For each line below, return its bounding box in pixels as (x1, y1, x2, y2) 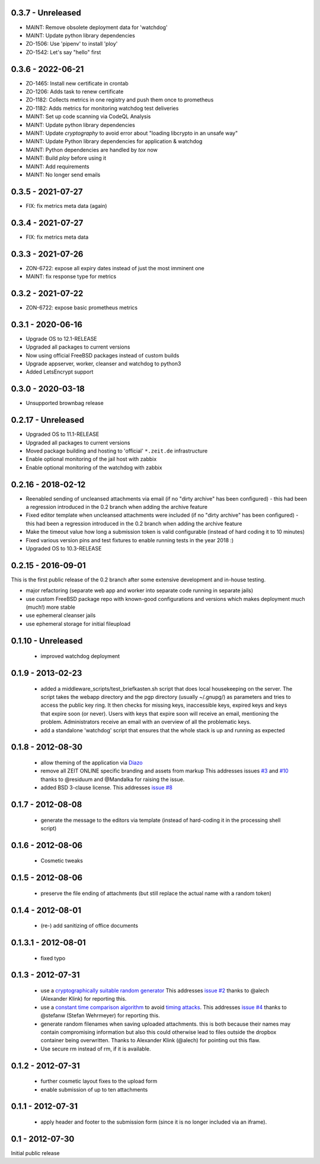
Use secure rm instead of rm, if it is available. (40, 1045, 151, 1052)
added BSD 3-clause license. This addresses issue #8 (40, 784, 173, 791)
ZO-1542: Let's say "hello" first (25, 48, 101, 56)
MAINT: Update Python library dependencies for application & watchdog (25, 138, 203, 145)
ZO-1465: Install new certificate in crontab (25, 80, 129, 87)
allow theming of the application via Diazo (40, 759, 143, 766)
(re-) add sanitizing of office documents (40, 922, 139, 929)
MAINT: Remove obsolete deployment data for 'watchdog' (25, 24, 168, 31)
